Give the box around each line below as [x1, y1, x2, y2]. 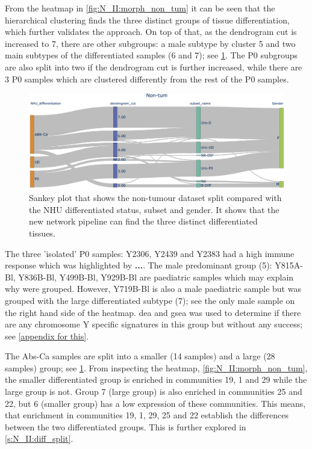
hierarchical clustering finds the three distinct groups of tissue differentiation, [5, 13, 290, 26]
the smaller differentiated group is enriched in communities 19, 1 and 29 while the [5, 373, 307, 386]
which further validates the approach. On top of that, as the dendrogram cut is [5, 25, 297, 38]
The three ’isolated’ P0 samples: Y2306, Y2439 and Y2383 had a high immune [5, 247, 295, 259]
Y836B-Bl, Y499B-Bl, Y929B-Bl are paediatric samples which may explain [18, 270, 294, 283]
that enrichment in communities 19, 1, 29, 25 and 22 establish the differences [5, 409, 289, 421]
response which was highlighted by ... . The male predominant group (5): [5, 259, 272, 271]
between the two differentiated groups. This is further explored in [5, 420, 246, 433]
